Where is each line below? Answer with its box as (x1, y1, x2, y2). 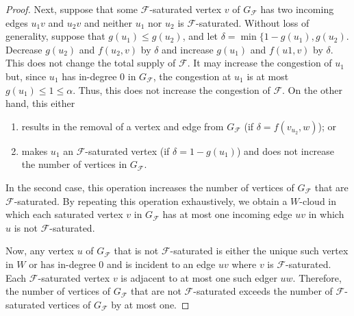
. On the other (282, 82, 342, 97)
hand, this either (5, 96, 75, 110)
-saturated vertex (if (85, 143, 170, 158)
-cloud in (299, 193, 337, 208)
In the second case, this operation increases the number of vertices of (5, 180, 294, 194)
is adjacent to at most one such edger (121, 270, 277, 284)
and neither (84, 15, 133, 29)
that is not (114, 243, 159, 258)
